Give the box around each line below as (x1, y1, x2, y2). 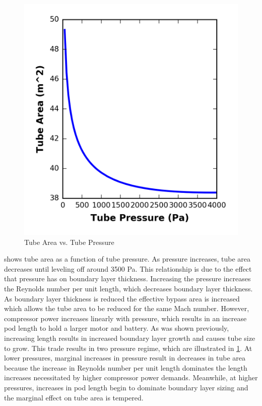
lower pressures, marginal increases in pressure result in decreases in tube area (4, 352, 246, 363)
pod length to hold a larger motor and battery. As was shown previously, (4, 323, 229, 333)
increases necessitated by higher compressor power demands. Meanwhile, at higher (4, 372, 258, 383)
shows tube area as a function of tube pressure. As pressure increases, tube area (4, 253, 251, 264)
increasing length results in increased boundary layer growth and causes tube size (4, 332, 255, 343)
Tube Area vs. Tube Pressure (24, 236, 114, 247)
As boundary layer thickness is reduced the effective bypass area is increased (4, 293, 240, 303)
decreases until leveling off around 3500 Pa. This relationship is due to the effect (4, 263, 252, 274)
